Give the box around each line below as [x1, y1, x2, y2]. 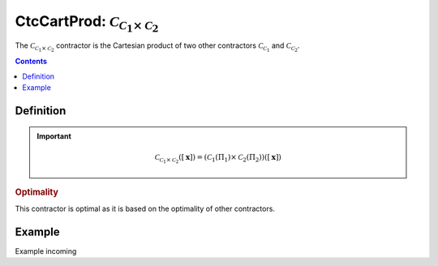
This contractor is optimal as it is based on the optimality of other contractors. [15, 204, 276, 213]
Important [36, 131, 72, 141]
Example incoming [15, 246, 77, 255]
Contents [15, 57, 48, 66]
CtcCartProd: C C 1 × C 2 [15, 12, 159, 35]
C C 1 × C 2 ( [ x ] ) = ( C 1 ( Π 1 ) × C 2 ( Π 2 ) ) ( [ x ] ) [154, 152, 281, 165]
